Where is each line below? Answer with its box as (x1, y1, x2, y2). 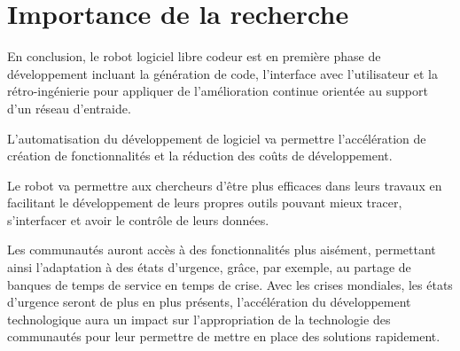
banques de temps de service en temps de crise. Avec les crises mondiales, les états (7, 275, 453, 293)
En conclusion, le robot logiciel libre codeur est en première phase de (7, 47, 381, 66)
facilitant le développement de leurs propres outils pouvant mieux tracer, (7, 193, 402, 212)
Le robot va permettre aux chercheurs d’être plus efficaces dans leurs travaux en (7, 175, 442, 194)
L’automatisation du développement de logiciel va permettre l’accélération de (7, 129, 426, 147)
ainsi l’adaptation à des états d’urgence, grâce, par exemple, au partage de (7, 258, 411, 277)
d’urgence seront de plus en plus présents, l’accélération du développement (7, 292, 411, 311)
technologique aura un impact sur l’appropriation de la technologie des (7, 309, 391, 328)
